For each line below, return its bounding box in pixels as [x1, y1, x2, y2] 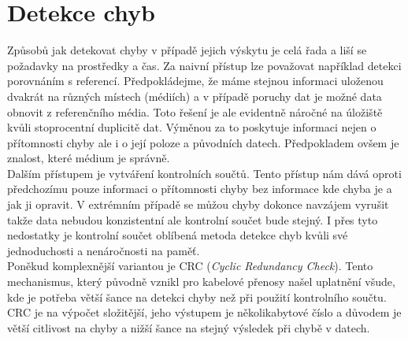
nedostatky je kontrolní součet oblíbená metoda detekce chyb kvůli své [7, 227, 348, 243]
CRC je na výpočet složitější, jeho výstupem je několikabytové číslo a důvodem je [7, 304, 402, 321]
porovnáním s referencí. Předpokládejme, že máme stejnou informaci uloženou [7, 72, 384, 89]
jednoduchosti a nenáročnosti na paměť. [7, 242, 200, 258]
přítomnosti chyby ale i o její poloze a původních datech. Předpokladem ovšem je [7, 134, 399, 150]
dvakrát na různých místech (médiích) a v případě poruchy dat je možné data [7, 87, 382, 104]
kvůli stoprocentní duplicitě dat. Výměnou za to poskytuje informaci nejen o [7, 119, 376, 135]
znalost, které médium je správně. [7, 150, 170, 166]
